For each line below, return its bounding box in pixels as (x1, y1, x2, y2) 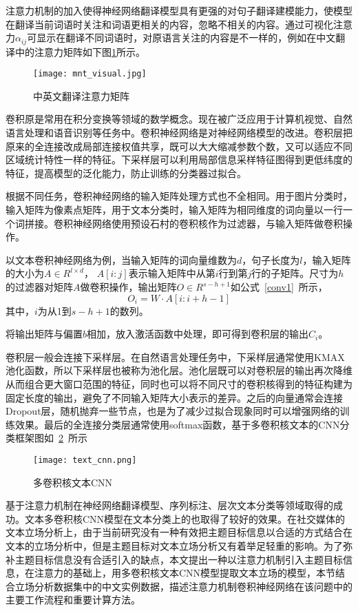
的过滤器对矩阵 (6, 280, 73, 294)
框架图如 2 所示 (14, 431, 87, 445)
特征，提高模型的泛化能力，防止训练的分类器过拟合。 (6, 165, 246, 180)
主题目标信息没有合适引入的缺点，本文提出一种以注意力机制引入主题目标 (14, 552, 343, 566)
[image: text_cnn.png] (33, 455, 137, 465)
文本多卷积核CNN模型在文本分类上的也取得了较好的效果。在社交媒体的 (24, 511, 346, 526)
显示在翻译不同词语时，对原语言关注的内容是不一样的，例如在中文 (36, 30, 336, 45)
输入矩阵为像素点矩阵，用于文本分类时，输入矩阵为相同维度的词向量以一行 (6, 203, 343, 217)
